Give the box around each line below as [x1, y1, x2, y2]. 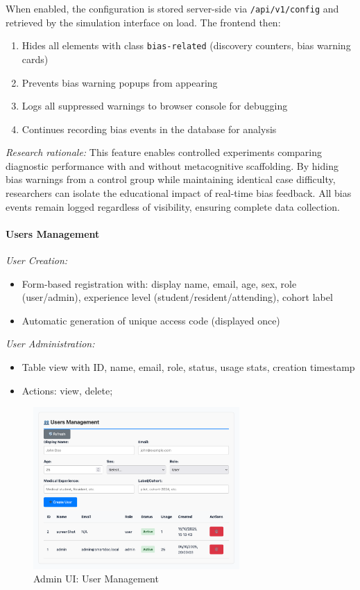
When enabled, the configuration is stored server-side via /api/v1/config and [6, 1, 339, 15]
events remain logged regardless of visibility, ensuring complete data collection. [6, 199, 340, 214]
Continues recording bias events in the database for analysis [22, 121, 277, 136]
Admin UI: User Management [33, 571, 159, 586]
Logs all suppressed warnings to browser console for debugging [22, 98, 288, 113]
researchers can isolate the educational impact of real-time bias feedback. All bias [6, 186, 352, 200]
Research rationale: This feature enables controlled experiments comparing [6, 145, 323, 159]
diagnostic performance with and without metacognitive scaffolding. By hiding [6, 158, 338, 173]
